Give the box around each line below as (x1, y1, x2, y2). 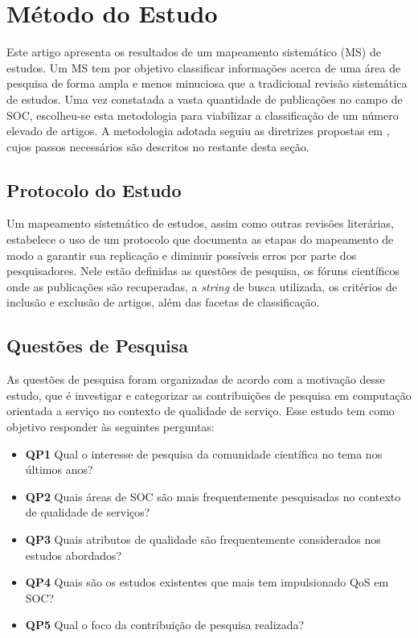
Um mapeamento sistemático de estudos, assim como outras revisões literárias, (6, 215, 394, 232)
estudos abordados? (25, 546, 122, 563)
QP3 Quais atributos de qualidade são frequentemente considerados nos (25, 531, 381, 547)
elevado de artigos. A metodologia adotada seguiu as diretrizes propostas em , (6, 122, 390, 139)
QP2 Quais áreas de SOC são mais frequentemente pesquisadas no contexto (25, 488, 401, 504)
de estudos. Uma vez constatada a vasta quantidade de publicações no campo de (6, 90, 403, 107)
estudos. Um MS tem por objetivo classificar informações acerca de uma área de (6, 59, 401, 76)
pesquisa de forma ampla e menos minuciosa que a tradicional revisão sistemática (6, 75, 408, 92)
